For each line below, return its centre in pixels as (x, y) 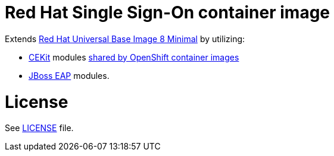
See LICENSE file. (39, 128)
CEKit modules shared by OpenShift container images (134, 57)
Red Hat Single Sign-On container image (168, 12)
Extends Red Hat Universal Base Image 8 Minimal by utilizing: (125, 39)
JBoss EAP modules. (69, 75)
